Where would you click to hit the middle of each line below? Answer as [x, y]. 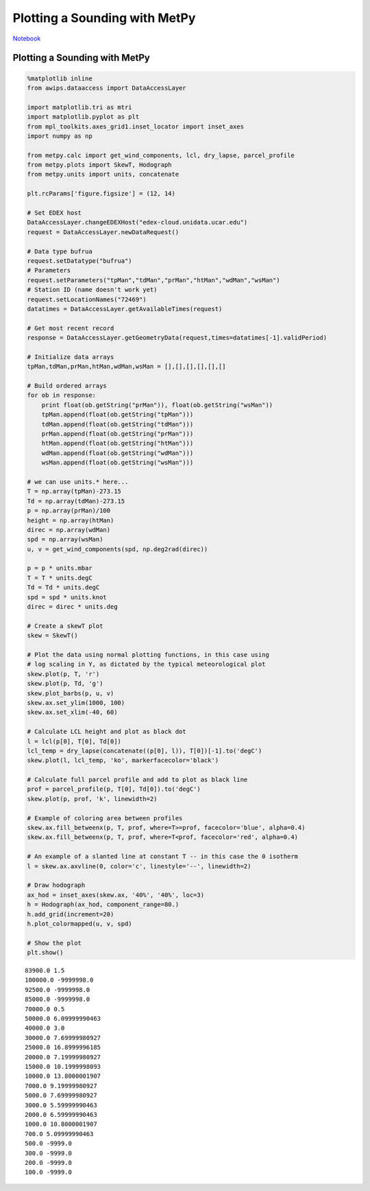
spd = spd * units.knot [67, 597]
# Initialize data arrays [71, 357]
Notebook [27, 38]
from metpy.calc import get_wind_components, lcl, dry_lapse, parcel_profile [161, 155]
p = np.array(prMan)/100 [69, 511]
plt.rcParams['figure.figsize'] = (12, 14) [101, 194]
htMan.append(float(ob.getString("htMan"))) [118, 443]
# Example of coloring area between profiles [105, 818]
